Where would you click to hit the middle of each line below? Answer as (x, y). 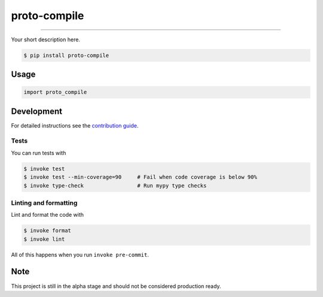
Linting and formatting (44, 202)
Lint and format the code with (47, 215)
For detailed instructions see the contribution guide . (75, 125)
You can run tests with (39, 153)
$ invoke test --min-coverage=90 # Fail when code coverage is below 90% (140, 177)
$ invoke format (48, 231)
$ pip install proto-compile (66, 55)
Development (37, 111)
